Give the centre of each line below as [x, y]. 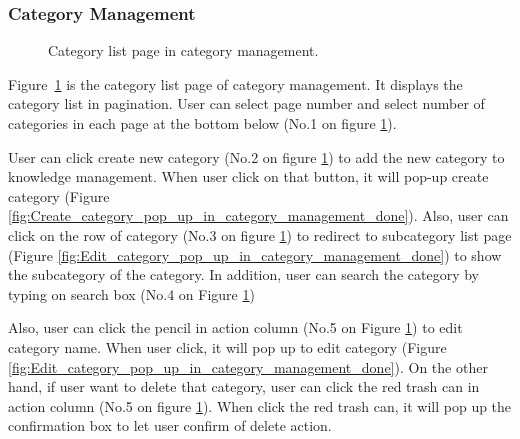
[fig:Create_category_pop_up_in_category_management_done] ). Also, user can [258, 215]
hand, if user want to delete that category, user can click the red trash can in [244, 386]
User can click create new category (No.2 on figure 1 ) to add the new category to [256, 156]
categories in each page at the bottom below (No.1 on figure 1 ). [202, 123]
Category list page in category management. [183, 50]
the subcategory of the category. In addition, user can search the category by [243, 274]
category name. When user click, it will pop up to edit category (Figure [227, 346]
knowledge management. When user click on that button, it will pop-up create [248, 176]
